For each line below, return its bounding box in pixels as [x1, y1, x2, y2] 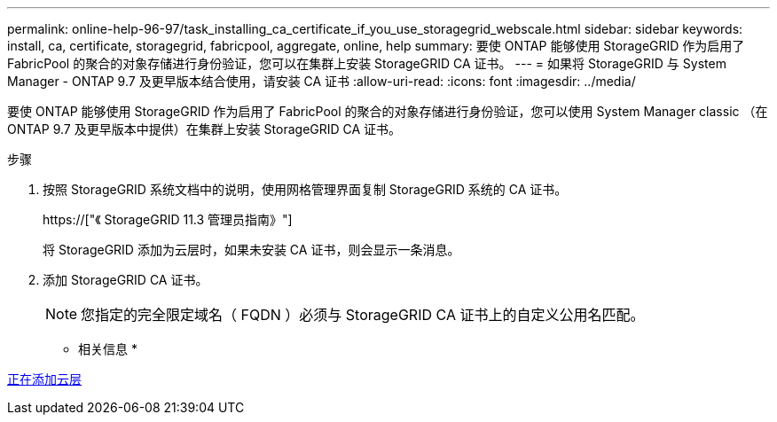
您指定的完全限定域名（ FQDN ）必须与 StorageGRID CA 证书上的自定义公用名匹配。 [81, 306, 645, 324]
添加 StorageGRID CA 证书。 [43, 272, 208, 287]
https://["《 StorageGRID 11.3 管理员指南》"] [43, 212, 293, 227]
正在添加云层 [7, 371, 82, 387]
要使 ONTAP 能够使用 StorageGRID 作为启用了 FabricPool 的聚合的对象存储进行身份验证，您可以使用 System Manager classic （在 [7, 104, 768, 119]
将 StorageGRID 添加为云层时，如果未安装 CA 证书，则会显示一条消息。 [43, 242, 460, 257]
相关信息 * [78, 341, 137, 356]
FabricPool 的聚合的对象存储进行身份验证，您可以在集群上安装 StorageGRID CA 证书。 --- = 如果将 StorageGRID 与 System [7, 56, 726, 71]
